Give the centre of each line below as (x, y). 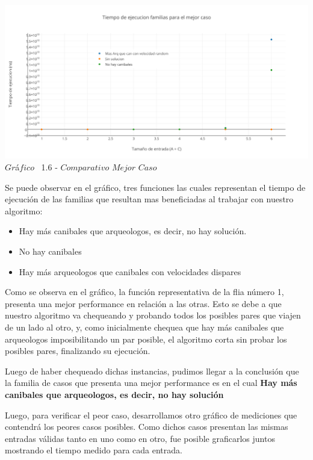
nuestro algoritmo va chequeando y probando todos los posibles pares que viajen (153, 315)
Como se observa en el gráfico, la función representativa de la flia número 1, (144, 292)
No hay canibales (50, 251)
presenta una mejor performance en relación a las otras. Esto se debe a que (143, 303)
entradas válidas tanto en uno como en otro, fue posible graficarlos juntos (140, 438)
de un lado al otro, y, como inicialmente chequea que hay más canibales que (144, 327)
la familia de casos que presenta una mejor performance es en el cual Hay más (151, 383)
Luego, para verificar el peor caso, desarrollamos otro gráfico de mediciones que (151, 415)
